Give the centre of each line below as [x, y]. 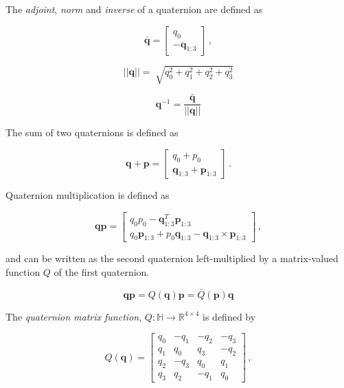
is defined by [229, 316]
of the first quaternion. [102, 271]
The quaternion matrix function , [74, 316]
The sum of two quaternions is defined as [92, 132]
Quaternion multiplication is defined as [88, 195]
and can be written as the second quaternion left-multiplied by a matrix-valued [172, 258]
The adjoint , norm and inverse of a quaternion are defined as [134, 9]
